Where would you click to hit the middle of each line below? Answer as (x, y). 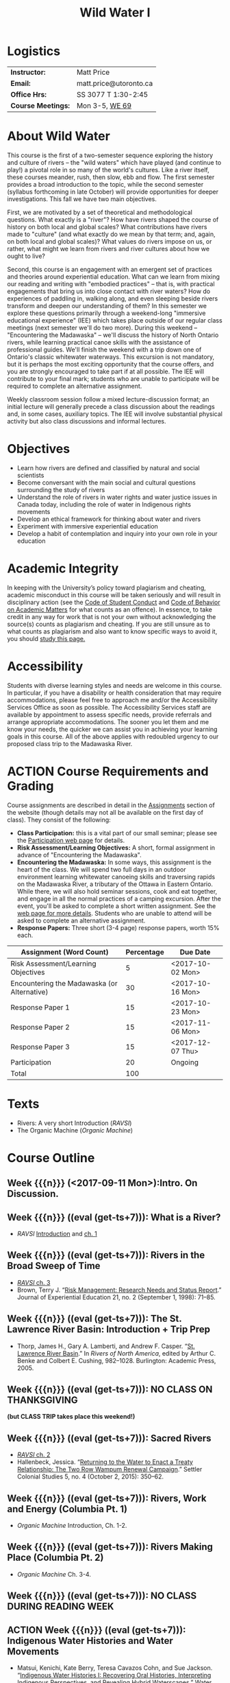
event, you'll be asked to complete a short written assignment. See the (116, 906)
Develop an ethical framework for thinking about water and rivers (109, 519)
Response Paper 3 (40, 1047)
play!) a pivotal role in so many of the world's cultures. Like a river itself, (108, 170)
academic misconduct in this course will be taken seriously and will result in (114, 594)
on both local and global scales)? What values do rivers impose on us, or (110, 241)
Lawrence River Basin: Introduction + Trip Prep (109, 1330)
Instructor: (28, 72)
